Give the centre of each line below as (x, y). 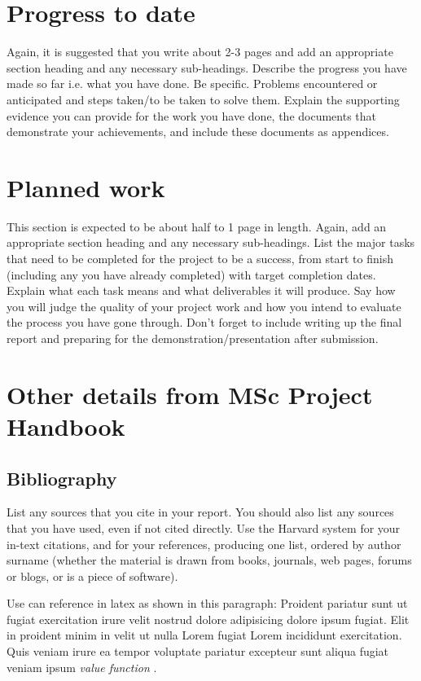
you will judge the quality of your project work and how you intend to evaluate (204, 306)
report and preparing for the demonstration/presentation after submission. (193, 338)
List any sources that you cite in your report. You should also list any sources (200, 512)
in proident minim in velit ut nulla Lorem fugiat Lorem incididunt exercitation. (204, 635)
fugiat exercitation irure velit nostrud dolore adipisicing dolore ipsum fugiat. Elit (208, 619)
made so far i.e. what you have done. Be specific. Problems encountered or (192, 83)
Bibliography (62, 478)
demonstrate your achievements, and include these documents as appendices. (198, 132)
